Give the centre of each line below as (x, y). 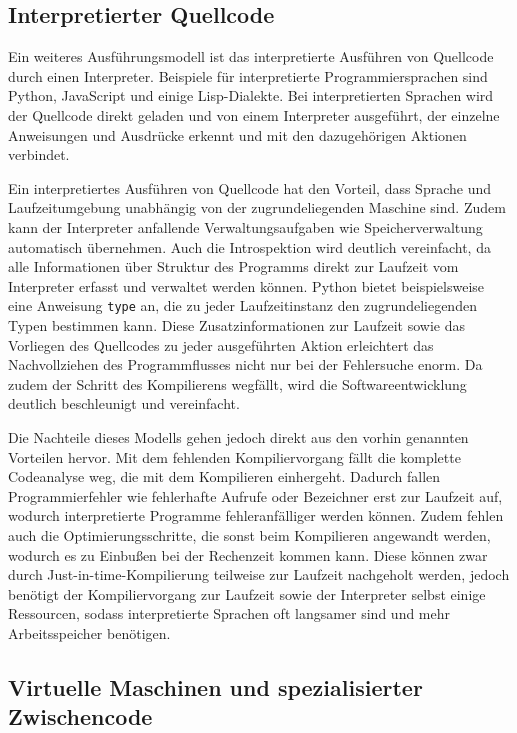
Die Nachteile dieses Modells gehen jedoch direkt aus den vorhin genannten (238, 436)
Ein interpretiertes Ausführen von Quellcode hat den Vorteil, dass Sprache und (250, 187)
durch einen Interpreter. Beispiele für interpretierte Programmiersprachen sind (248, 75)
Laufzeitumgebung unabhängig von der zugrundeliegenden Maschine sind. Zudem (257, 207)
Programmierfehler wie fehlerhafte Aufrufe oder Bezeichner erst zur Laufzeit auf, (255, 495)
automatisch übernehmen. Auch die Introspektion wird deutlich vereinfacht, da (249, 246)
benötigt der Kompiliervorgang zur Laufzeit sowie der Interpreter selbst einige (247, 593)
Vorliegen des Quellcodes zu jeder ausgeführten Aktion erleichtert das (221, 344)
